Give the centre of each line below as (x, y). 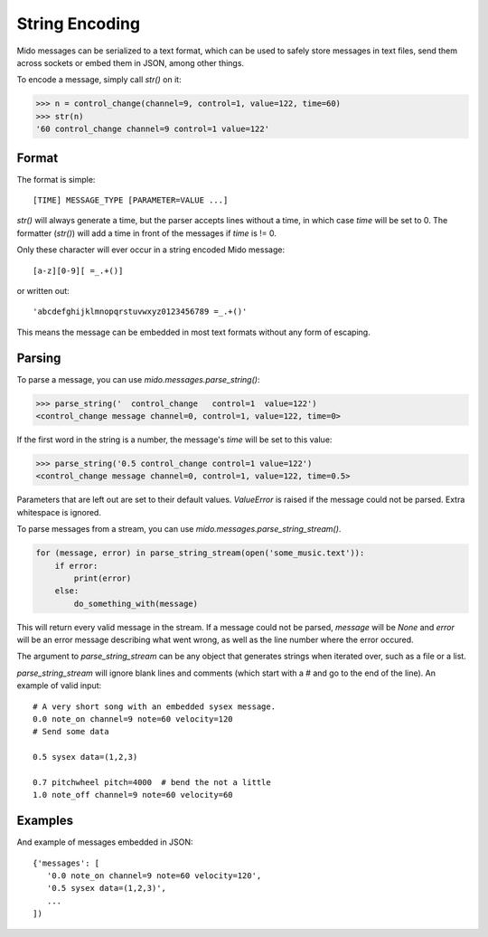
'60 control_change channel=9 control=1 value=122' (153, 129)
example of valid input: (59, 686)
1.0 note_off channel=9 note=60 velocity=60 (133, 795)
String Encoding (78, 24)
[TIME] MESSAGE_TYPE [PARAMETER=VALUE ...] (131, 200)
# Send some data (71, 732)
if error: (76, 566)
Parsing (39, 358)
